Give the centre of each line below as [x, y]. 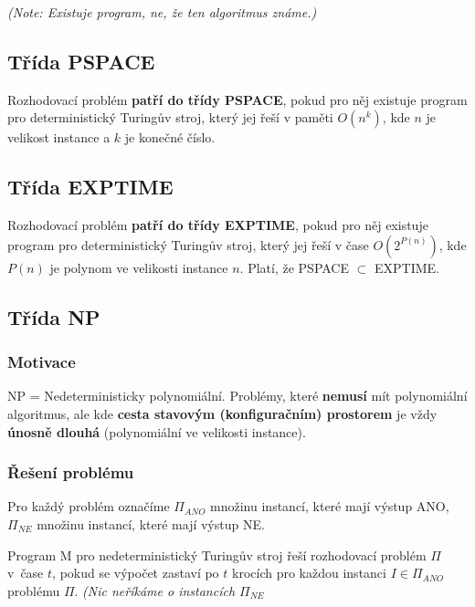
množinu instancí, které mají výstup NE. [151, 523]
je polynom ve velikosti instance [139, 267]
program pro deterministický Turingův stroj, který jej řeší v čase [188, 244]
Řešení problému [71, 472]
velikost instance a [59, 137]
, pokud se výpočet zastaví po [136, 573]
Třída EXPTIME [90, 187]
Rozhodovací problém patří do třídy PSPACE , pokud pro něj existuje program [237, 99]
